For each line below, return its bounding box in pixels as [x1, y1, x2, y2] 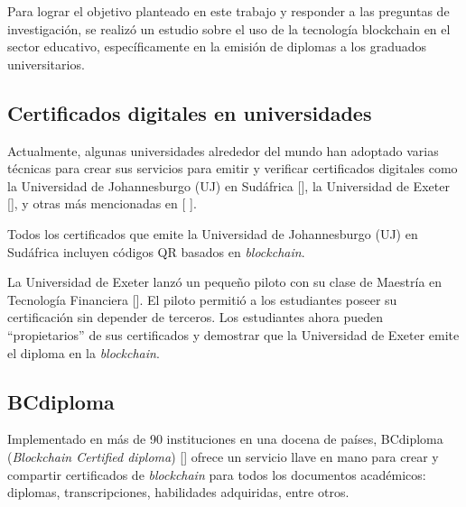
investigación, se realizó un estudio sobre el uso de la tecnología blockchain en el [7, 19, 451, 38]
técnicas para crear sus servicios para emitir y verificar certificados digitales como [7, 159, 458, 178]
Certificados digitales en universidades [7, 98, 372, 126]
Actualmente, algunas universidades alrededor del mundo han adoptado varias [7, 141, 439, 160]
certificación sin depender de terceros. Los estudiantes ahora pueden [7, 308, 384, 327]
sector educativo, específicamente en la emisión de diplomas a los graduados [7, 37, 427, 56]
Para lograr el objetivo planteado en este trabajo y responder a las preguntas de [7, 2, 450, 20]
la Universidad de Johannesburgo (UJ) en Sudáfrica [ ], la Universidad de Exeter [7, 176, 450, 195]
